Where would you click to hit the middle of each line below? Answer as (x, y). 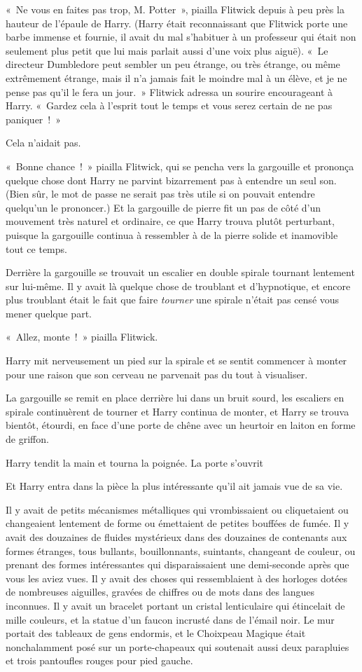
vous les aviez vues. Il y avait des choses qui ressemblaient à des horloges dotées (177, 578)
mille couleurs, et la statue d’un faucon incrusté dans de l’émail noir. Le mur (170, 619)
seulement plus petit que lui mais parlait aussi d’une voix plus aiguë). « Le (167, 50)
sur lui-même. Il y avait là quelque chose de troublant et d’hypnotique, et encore (178, 286)
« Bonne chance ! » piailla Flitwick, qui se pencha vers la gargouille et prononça (180, 166)
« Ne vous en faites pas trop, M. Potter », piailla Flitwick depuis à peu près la (175, 9)
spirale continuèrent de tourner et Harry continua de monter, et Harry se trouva (177, 411)
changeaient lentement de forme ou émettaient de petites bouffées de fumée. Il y (177, 523)
